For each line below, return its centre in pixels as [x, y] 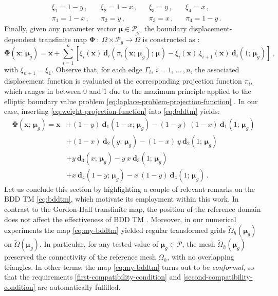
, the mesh [199, 244]
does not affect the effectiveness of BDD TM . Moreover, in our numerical [120, 219]
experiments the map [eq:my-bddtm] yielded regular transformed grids [115, 230]
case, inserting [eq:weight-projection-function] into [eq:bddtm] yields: [112, 111]
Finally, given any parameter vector [60, 28]
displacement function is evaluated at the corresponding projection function [123, 81]
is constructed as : [171, 39]
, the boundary [163, 28]
